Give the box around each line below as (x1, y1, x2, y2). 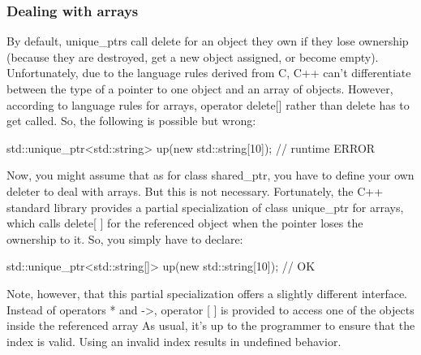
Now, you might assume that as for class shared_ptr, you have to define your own (6, 167, 415, 184)
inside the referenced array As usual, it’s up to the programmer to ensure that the (6, 317, 415, 334)
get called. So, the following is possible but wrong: (6, 112, 256, 129)
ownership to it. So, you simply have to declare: (6, 230, 243, 247)
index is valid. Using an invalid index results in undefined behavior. (6, 332, 342, 349)
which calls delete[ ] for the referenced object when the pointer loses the (6, 214, 363, 232)
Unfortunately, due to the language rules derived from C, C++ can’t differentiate (6, 64, 411, 81)
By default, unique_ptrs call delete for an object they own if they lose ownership (6, 32, 409, 50)
